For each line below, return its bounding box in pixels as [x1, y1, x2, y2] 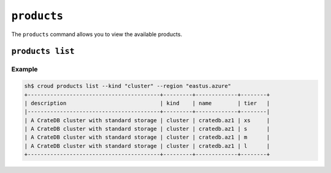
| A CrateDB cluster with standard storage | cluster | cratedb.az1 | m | [24, 134, 270, 141]
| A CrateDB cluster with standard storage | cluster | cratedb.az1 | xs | [24, 117, 270, 123]
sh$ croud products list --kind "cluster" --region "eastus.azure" [24, 83, 232, 90]
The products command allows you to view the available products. [11, 31, 183, 38]
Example [11, 65, 38, 73]
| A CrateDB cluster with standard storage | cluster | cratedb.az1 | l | [24, 142, 270, 149]
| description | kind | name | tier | [24, 100, 270, 106]
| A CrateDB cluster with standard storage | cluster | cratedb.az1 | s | [24, 125, 270, 133]
